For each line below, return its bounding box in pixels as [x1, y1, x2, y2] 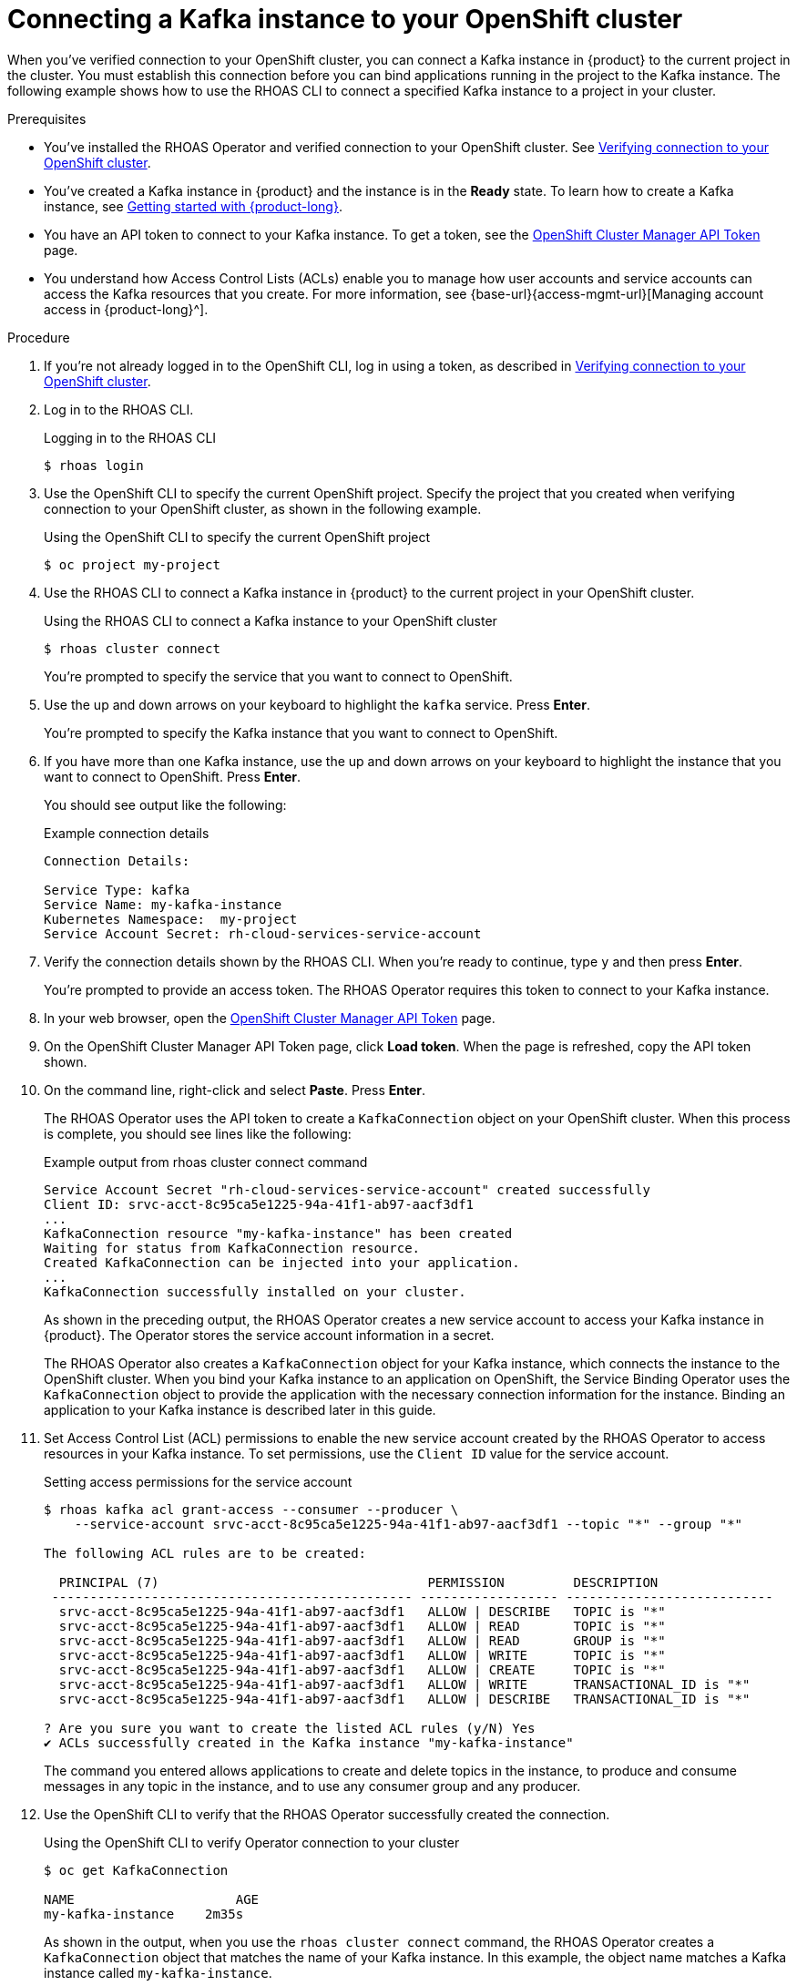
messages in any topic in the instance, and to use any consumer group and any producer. [44, 1777, 581, 1794]
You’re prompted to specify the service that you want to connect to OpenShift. [44, 668, 513, 684]
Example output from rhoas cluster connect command [44, 1153, 368, 1170]
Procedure [7, 329, 70, 345]
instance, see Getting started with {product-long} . [44, 198, 342, 214]
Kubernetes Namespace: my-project [44, 911, 298, 926]
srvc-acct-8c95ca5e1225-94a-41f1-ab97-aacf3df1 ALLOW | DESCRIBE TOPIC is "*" [58, 1603, 666, 1619]
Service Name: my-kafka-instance [44, 896, 282, 912]
